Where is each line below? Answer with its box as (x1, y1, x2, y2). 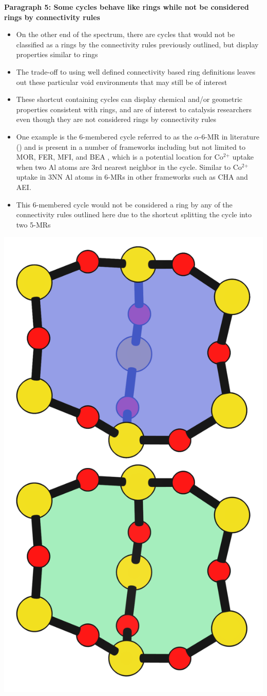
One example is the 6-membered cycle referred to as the (16, 131, 192, 142)
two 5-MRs (16, 219, 51, 230)
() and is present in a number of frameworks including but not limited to (16, 141, 245, 152)
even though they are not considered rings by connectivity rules (16, 114, 217, 125)
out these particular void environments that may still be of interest (16, 76, 227, 87)
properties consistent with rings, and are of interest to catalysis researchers (16, 103, 252, 114)
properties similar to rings (16, 49, 98, 60)
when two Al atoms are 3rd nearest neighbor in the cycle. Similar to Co (16, 161, 242, 172)
